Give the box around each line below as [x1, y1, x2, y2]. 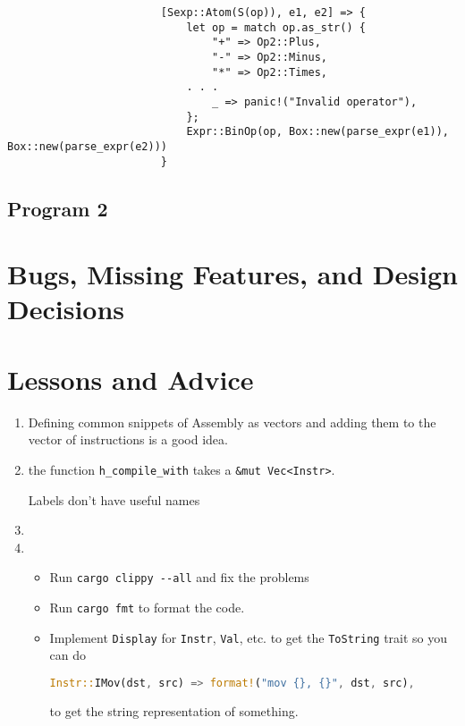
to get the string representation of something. [49, 701, 299, 720]
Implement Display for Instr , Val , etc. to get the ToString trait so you [49, 628, 448, 646]
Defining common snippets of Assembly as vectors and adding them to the [28, 412, 436, 431]
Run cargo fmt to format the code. [49, 597, 245, 616]
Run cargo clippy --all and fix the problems [49, 568, 309, 587]
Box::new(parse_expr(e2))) [7, 139, 167, 153]
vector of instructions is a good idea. [28, 430, 228, 449]
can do [49, 646, 87, 664]
